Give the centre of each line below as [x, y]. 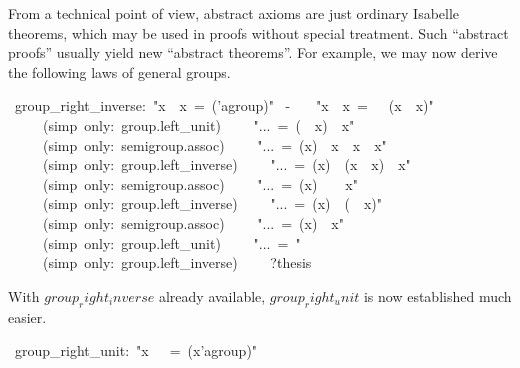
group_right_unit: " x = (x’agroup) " [136, 350]
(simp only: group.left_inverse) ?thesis [177, 262]
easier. [27, 316]
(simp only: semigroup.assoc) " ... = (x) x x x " [214, 144]
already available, [212, 295]
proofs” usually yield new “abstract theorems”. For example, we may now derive [253, 52]
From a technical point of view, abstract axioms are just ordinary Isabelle [234, 13]
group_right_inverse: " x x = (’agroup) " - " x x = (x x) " [224, 105]
